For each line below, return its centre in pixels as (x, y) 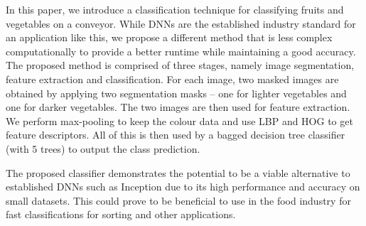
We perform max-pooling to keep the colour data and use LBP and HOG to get (179, 120)
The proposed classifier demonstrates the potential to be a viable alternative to (178, 172)
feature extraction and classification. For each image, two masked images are (172, 79)
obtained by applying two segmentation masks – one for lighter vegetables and (176, 93)
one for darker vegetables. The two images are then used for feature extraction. (178, 107)
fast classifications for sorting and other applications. (121, 214)
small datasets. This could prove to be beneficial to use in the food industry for (178, 200)
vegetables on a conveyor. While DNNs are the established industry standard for (181, 23)
